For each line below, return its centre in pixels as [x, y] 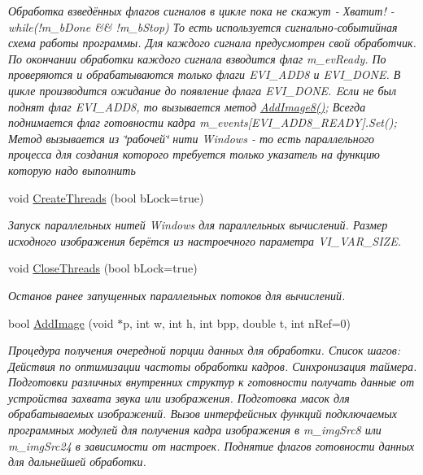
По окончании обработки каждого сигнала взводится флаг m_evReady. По [197, 58]
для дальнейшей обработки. [77, 462]
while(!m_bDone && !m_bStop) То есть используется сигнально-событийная [203, 26]
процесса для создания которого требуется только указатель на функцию [194, 154]
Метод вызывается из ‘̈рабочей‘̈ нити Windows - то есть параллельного [192, 138]
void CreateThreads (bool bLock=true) [106, 197]
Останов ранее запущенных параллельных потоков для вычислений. [177, 295]
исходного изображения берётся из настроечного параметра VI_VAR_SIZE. [205, 240]
